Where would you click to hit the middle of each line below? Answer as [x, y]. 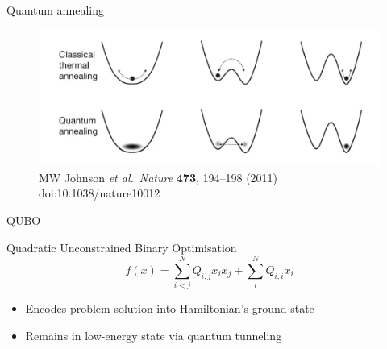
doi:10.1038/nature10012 [100, 193]
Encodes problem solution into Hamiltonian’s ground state [170, 308]
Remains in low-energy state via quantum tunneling [154, 335]
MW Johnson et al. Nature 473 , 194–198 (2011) [158, 177]
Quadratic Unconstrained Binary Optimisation [122, 247]
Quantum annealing [55, 10]
